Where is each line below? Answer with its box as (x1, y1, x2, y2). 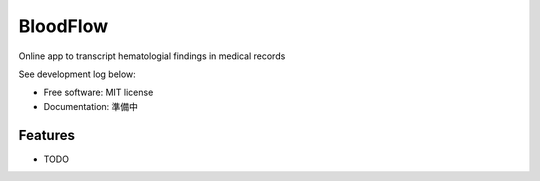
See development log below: (18, 68, 137, 80)
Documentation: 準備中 (43, 100, 139, 112)
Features (18, 126, 75, 144)
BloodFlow (18, 15, 109, 37)
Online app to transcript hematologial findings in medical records (18, 50, 286, 62)
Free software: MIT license (43, 86, 154, 99)
